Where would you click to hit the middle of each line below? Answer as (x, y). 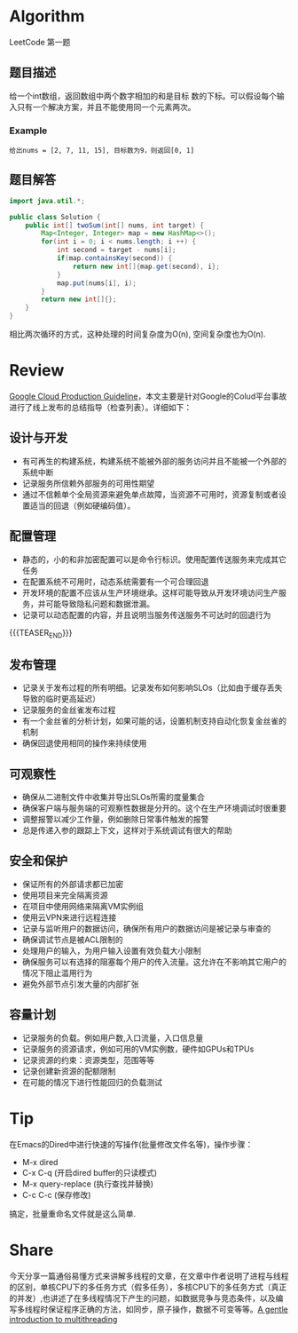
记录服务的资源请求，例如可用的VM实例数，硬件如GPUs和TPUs (138, 1049)
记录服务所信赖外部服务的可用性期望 (88, 483)
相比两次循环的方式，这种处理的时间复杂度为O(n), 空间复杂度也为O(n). (137, 334)
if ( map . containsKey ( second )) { (114, 258)
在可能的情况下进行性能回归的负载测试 (92, 1082)
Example (28, 131)
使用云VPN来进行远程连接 (69, 917)
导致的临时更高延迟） (61, 699)
